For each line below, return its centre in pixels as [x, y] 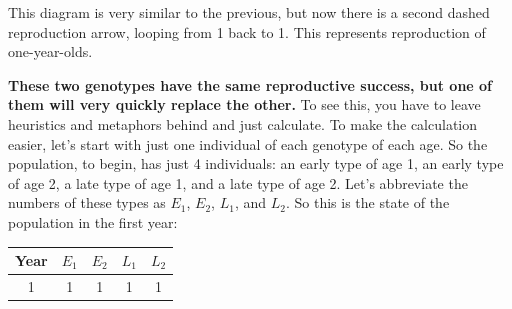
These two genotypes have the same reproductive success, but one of [250, 84]
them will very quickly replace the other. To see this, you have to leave [244, 104]
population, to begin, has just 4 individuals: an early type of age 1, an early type [256, 163]
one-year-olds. [50, 51]
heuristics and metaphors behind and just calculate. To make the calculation [243, 123]
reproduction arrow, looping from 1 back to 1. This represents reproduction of [247, 31]
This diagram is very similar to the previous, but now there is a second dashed [249, 12]
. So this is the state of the [367, 202]
